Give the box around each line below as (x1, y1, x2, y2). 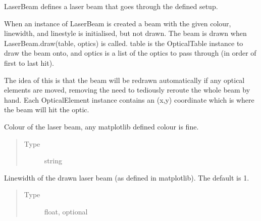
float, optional (44, 206, 88, 216)
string (44, 155, 62, 166)
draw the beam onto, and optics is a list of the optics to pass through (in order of (4, 48, 256, 58)
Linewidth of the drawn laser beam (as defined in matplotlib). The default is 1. (4, 172, 249, 183)
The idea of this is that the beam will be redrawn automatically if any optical (4, 74, 245, 85)
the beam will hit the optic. (4, 104, 89, 115)
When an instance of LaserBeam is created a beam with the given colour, (4, 18, 231, 28)
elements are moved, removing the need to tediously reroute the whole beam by (4, 84, 250, 95)
